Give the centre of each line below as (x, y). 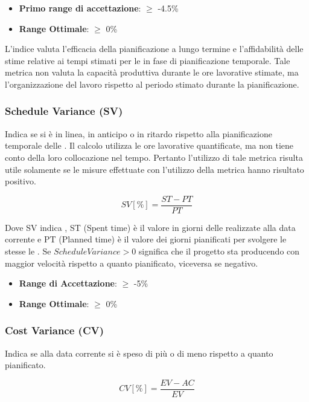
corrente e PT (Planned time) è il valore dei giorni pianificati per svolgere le (146, 239)
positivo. (21, 181)
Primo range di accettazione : (80, 8)
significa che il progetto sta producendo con (219, 251)
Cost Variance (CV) (55, 330)
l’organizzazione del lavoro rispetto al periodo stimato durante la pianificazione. (152, 84)
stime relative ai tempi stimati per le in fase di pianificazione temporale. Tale (148, 60)
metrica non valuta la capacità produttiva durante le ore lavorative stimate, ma (152, 72)
